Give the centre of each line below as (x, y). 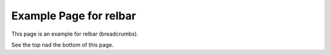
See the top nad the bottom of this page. (63, 45)
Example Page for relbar (74, 16)
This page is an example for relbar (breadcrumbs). (75, 34)
